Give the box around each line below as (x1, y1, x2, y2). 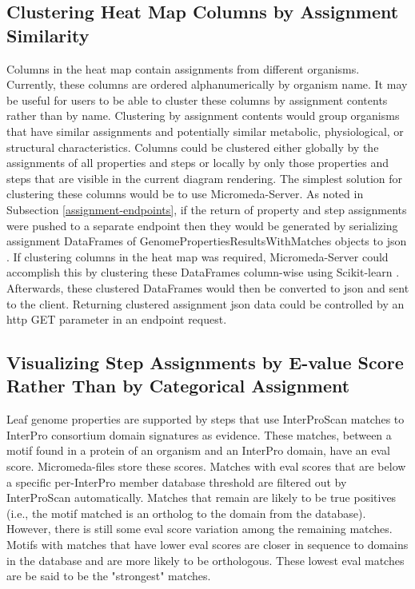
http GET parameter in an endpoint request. (6, 311, 227, 328)
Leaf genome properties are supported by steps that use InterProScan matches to (6, 411, 405, 428)
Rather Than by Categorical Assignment (6, 373, 350, 398)
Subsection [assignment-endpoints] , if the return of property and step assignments (6, 201, 407, 217)
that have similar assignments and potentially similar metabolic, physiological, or (6, 122, 404, 139)
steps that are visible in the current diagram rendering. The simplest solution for (6, 169, 403, 186)
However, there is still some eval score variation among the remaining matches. (6, 520, 393, 537)
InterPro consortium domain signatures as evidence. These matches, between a (6, 426, 392, 443)
